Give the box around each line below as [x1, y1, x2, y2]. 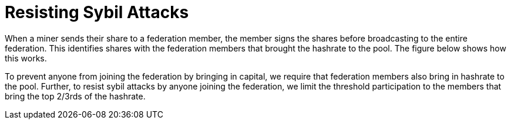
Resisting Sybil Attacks [5, 2, 189, 22]
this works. [5, 53, 47, 63]
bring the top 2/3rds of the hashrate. [5, 91, 146, 101]
